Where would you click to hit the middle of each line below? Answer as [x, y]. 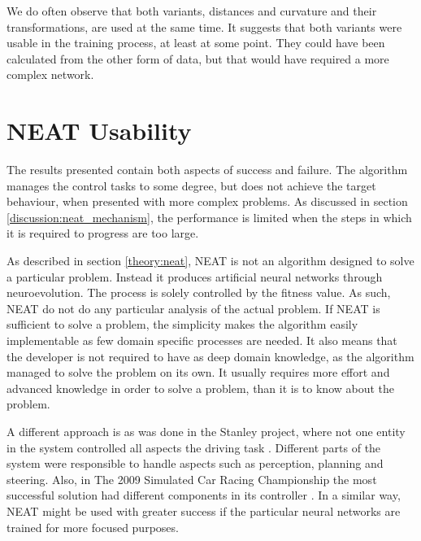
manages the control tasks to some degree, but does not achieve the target [191, 185]
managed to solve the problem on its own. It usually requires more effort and [198, 372]
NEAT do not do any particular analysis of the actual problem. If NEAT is [193, 308]
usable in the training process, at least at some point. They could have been [196, 43]
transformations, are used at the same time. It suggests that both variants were [204, 26]
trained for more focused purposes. [93, 527]
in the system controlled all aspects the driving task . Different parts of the [194, 447]
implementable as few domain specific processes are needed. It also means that [202, 340]
